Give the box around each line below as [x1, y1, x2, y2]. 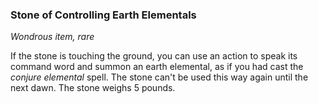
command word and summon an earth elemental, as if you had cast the [10, 61, 304, 73]
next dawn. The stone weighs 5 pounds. [10, 82, 176, 94]
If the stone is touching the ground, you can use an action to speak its [10, 50, 298, 62]
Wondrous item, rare [10, 31, 95, 43]
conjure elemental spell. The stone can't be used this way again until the [10, 71, 309, 83]
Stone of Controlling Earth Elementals [10, 8, 197, 22]
